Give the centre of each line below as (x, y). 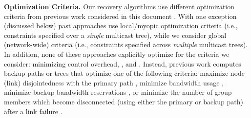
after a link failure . (33, 111)
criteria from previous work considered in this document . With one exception (120, 16)
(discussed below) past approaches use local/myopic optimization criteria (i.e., (121, 25)
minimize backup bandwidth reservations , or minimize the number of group (118, 92)
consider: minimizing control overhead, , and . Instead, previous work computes (123, 63)
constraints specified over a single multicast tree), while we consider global (115, 35)
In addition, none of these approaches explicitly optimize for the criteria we (117, 54)
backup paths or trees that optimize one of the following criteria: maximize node (125, 73)
